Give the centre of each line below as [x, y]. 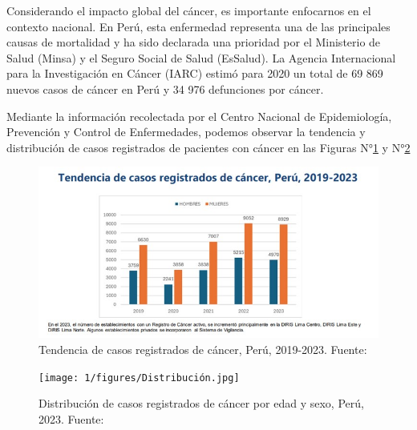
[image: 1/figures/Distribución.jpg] [139, 378]
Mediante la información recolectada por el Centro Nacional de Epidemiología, [199, 116]
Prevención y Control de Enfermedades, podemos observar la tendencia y [186, 132]
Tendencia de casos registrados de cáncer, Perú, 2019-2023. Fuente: [203, 350]
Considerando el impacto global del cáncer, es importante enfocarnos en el [189, 10]
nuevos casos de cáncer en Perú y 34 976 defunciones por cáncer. [165, 88]
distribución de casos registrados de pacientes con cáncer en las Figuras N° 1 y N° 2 [208, 147]
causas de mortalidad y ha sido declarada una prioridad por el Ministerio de [194, 42]
